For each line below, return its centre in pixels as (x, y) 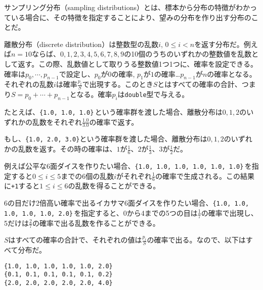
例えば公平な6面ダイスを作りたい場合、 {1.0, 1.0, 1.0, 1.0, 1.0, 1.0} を (128, 165)
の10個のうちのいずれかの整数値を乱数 (188, 54)
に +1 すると (22, 186)
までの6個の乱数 (87, 176)
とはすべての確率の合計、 (200, 84)
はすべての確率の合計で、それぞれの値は (75, 240)
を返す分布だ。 (219, 44)
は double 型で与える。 (153, 94)
